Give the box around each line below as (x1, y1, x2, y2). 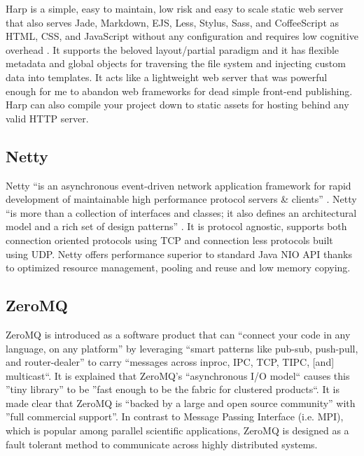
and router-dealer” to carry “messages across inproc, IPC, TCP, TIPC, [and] (6, 355, 335, 369)
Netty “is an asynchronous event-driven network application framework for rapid (6, 178, 351, 192)
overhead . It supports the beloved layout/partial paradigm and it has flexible (6, 42, 339, 57)
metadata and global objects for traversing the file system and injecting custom (6, 56, 346, 71)
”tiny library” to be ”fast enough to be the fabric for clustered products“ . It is (6, 382, 339, 397)
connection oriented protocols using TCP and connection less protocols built (6, 232, 333, 247)
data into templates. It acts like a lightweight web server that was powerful (6, 69, 328, 84)
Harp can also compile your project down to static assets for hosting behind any (6, 97, 349, 112)
